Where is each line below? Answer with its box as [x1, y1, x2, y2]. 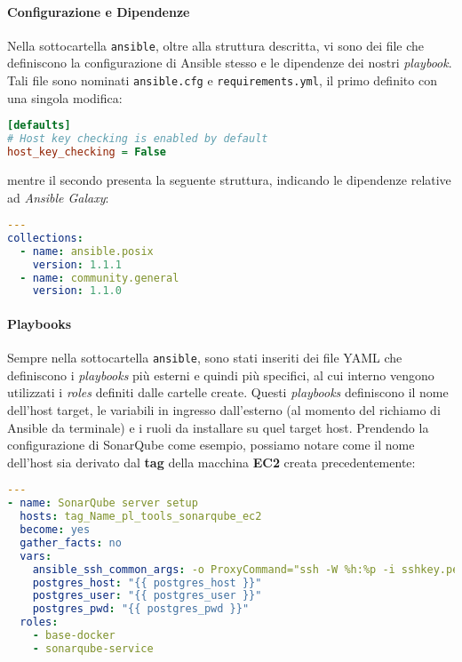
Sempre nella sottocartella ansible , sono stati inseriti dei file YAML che [7, 348, 402, 367]
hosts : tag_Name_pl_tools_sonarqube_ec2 [20, 510, 262, 523]
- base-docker [32, 629, 115, 642]
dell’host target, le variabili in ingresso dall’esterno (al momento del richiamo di [7, 401, 441, 419]
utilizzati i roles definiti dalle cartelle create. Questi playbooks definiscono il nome [7, 383, 449, 402]
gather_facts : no [20, 536, 122, 549]
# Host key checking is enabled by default [7, 132, 268, 146]
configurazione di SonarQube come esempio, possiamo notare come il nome [7, 435, 415, 454]
